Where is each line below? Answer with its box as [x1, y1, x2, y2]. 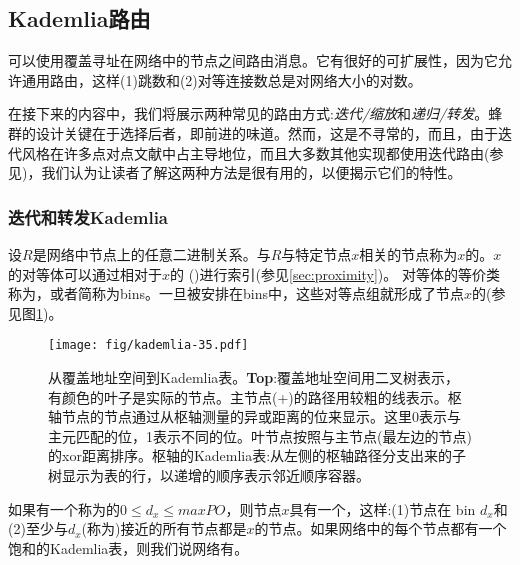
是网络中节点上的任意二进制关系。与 [32, 243, 271, 264]
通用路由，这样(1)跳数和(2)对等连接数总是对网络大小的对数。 [21, 69, 422, 90]
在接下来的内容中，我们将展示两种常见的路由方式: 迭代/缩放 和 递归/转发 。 [8, 103, 489, 124]
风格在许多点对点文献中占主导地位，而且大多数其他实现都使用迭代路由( [21, 142, 490, 163]
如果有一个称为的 [8, 498, 120, 519]
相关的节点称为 [359, 243, 458, 264]
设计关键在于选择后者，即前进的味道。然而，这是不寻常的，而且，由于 [35, 122, 498, 143]
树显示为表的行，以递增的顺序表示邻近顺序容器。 [48, 464, 370, 485]
